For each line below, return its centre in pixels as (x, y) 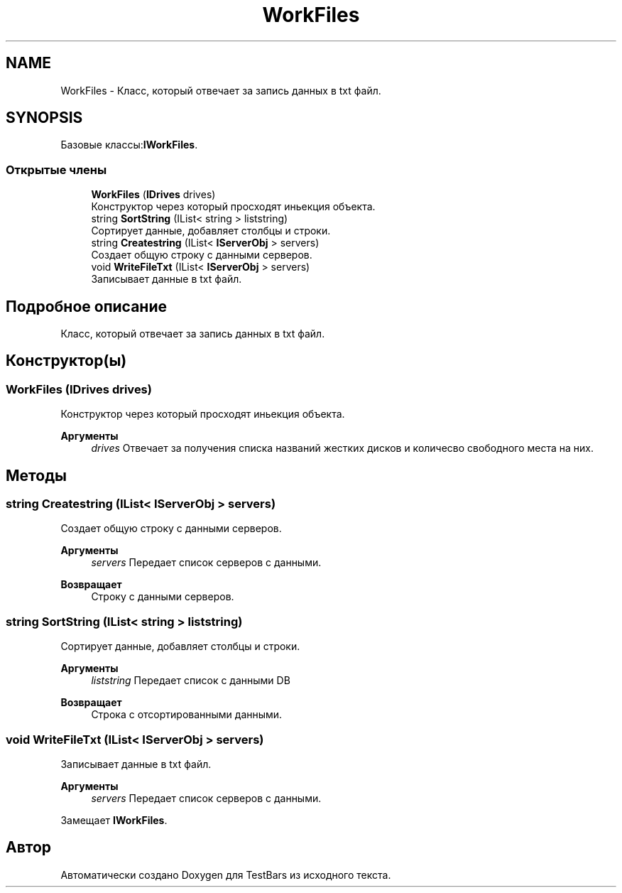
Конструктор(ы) (66, 361)
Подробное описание (86, 306)
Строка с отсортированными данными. (187, 715)
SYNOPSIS (44, 118)
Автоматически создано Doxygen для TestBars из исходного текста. (226, 875)
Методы (36, 475)
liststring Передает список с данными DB (191, 681)
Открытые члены (56, 169)
